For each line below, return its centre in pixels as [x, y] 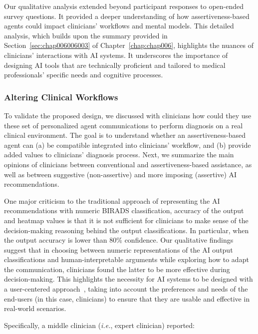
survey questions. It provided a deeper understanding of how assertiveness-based [127, 16]
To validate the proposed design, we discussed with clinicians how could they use [128, 115]
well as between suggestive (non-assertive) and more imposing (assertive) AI [121, 174]
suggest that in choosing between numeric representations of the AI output [119, 249]
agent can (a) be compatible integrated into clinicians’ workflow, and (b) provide [128, 145]
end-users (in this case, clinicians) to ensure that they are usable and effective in [127, 298]
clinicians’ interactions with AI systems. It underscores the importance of [116, 55]
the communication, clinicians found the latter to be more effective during [117, 269]
